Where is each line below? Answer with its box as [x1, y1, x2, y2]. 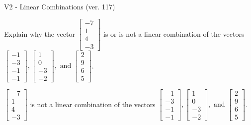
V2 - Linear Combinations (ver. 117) [4, 1, 115, 11]
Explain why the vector [4, 28, 75, 39]
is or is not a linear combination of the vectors [103, 28, 245, 39]
